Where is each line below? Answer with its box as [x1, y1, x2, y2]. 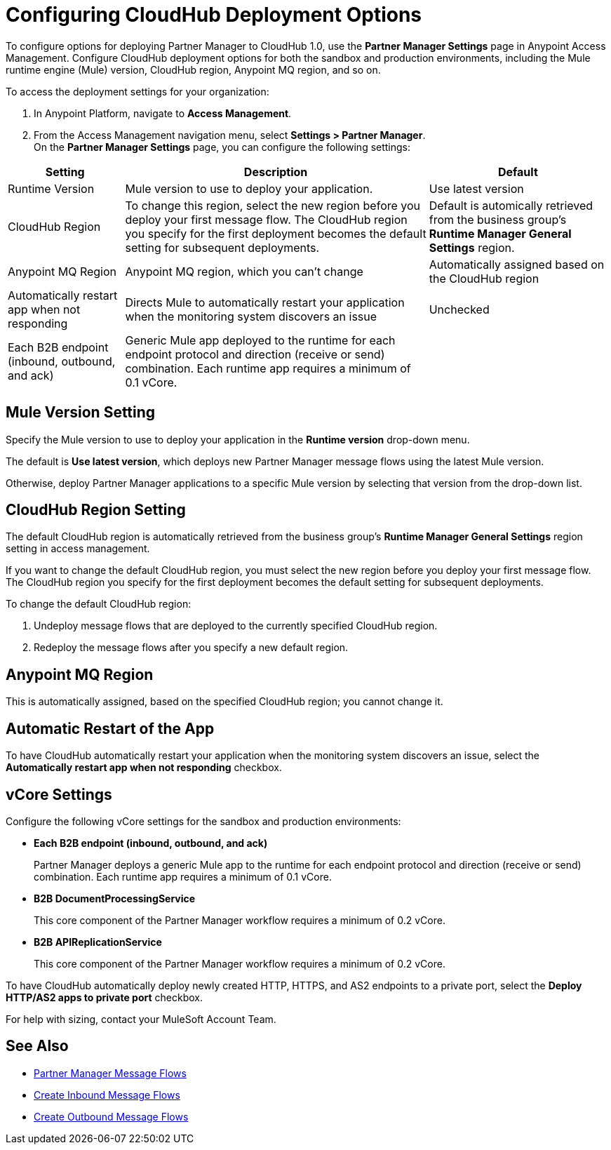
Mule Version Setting [6, 403, 156, 422]
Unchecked [429, 302, 490, 316]
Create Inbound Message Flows [34, 1088, 180, 1101]
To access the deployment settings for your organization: [6, 85, 269, 98]
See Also [6, 1037, 69, 1055]
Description [243, 164, 308, 179]
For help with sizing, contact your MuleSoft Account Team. [6, 1012, 276, 1025]
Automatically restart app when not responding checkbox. [6, 761, 282, 774]
